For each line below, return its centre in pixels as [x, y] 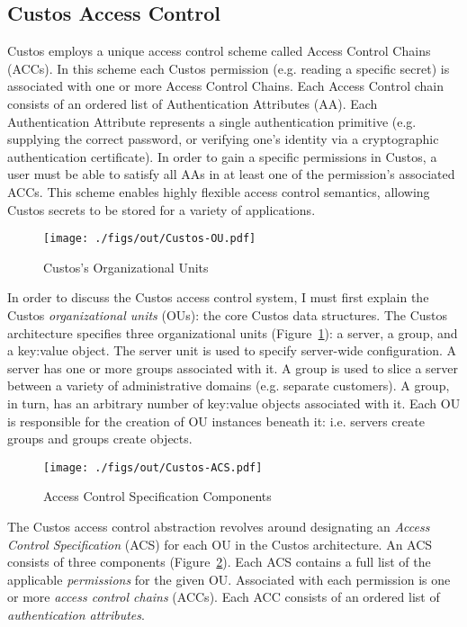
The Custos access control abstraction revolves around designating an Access [219, 526]
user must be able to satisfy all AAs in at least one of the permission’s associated [231, 174]
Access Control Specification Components [157, 496]
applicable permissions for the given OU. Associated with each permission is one [229, 579]
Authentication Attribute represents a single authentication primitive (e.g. [212, 121]
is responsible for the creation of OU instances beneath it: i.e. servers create [216, 421]
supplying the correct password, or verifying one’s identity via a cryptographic [223, 139]
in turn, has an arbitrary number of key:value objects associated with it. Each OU [234, 403]
